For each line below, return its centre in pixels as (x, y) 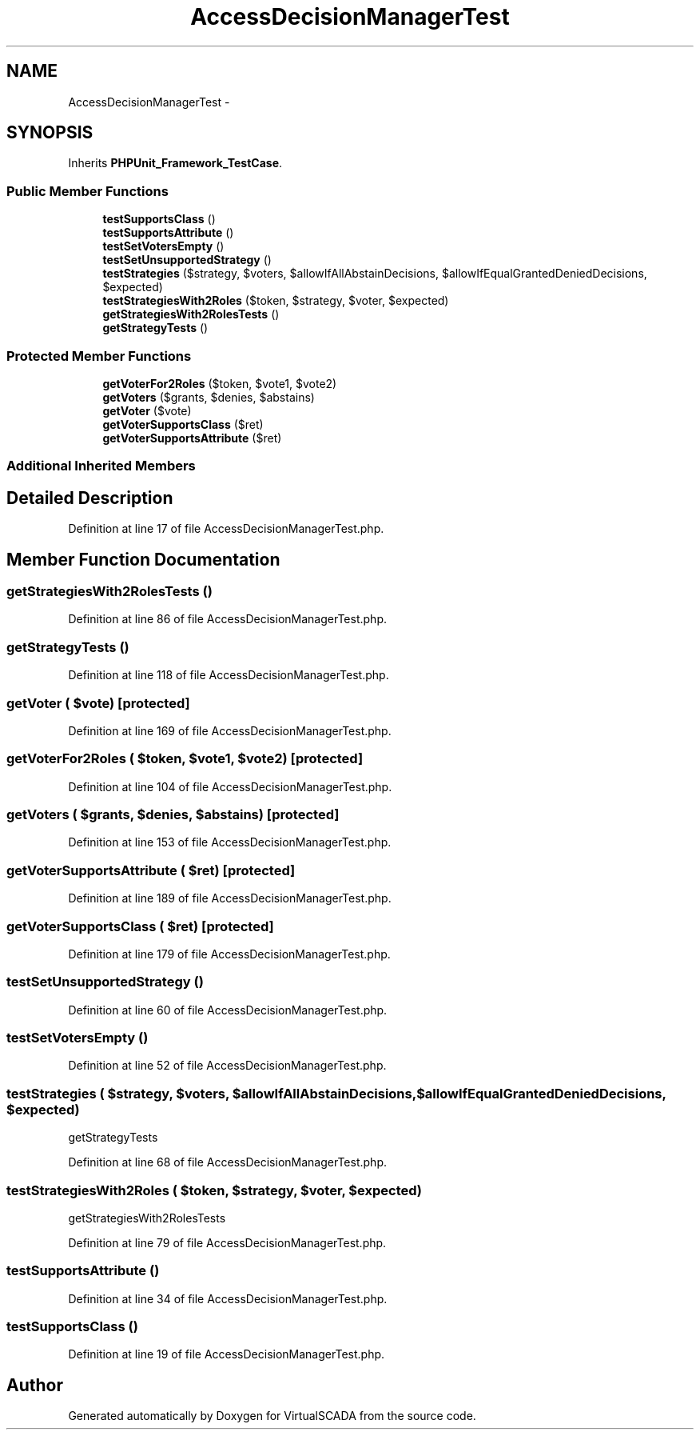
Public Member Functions (87, 191)
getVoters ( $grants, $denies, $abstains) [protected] (173, 814)
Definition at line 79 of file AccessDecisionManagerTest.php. (227, 1242)
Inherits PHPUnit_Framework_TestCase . (175, 163)
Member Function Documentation (143, 559)
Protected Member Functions (99, 356)
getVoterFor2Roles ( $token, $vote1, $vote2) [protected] (185, 759)
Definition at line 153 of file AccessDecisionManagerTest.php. (230, 842)
